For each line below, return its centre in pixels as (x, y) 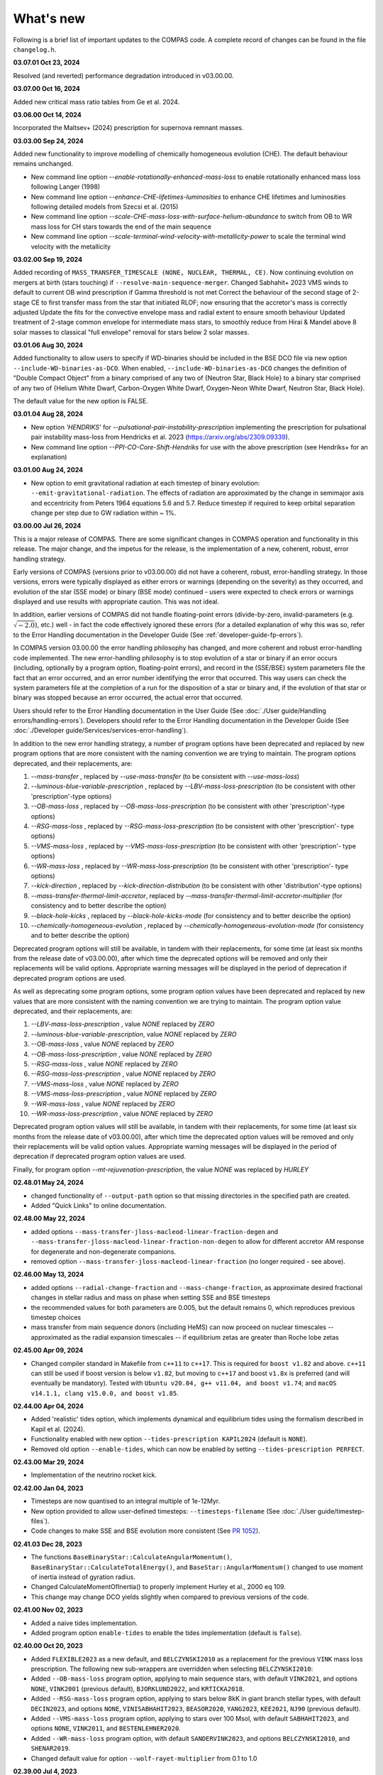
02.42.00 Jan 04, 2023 (49, 1488)
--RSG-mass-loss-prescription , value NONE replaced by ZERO (123, 1074)
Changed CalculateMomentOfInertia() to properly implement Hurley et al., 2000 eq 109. (159, 1587)
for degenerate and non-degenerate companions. (104, 1251)
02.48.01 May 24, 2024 (49, 1183)
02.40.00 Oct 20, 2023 (48, 1646)
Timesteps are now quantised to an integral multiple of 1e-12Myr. (125, 1501)
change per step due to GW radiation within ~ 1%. (104, 513)
